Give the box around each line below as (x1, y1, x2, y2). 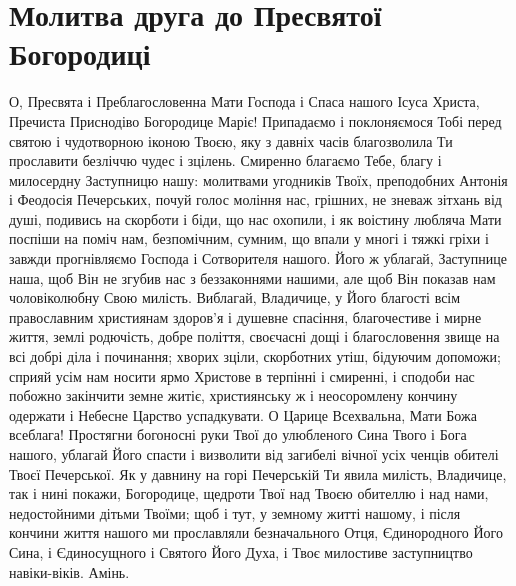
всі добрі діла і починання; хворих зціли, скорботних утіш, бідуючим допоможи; (9, 346, 501, 367)
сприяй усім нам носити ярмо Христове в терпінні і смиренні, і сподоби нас (9, 365, 475, 386)
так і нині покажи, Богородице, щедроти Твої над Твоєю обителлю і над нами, (9, 483, 489, 504)
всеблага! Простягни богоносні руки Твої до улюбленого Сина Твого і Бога (9, 424, 467, 445)
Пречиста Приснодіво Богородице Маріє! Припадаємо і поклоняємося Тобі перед (9, 110, 502, 131)
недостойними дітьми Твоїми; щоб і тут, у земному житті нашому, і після (9, 502, 461, 523)
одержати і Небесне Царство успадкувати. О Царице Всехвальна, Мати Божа (9, 404, 477, 425)
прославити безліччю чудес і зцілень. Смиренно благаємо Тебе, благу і (9, 150, 442, 171)
